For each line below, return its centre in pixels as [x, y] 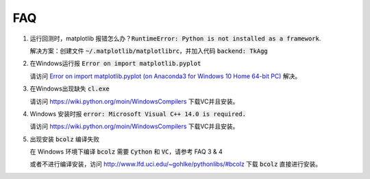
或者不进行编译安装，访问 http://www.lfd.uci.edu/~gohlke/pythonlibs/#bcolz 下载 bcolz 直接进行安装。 [176, 164]
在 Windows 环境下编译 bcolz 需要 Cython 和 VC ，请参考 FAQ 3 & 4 [126, 152]
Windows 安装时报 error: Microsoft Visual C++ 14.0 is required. [138, 114]
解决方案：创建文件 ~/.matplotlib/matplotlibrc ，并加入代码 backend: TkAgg [149, 51]
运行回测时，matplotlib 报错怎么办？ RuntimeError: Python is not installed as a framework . [175, 38]
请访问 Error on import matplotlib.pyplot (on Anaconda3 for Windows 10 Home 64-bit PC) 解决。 [165, 76]
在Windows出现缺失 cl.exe [70, 88]
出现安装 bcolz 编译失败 [65, 139]
